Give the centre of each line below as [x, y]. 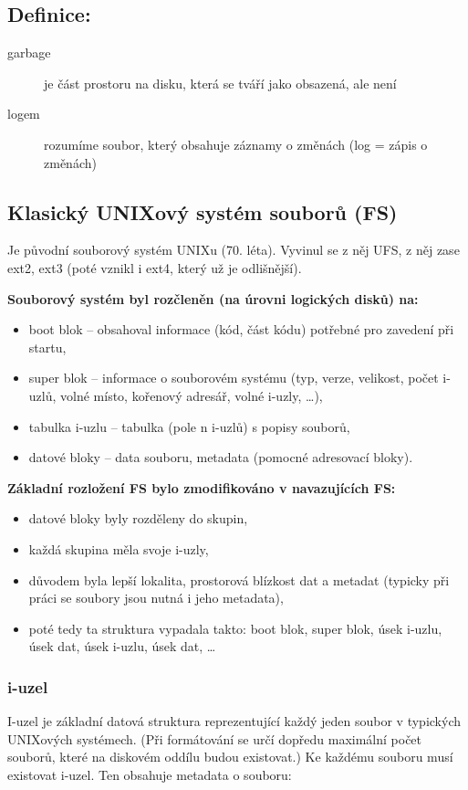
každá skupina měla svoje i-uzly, [119, 548]
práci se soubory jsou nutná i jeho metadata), [156, 598]
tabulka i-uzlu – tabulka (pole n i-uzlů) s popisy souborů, [189, 426]
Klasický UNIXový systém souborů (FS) [203, 211]
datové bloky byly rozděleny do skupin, [138, 518]
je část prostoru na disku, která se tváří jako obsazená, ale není [220, 83]
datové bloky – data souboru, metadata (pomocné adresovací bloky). [221, 457]
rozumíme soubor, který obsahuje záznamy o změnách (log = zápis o [236, 144]
